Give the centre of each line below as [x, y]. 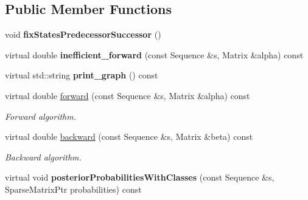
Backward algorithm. [43, 157]
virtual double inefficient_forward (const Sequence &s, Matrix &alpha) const [154, 54]
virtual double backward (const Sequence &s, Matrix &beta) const [129, 136]
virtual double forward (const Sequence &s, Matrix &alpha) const [128, 95]
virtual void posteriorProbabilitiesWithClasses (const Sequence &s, [140, 177]
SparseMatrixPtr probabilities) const [73, 189]
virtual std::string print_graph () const [82, 75]
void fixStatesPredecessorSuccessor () [83, 34]
